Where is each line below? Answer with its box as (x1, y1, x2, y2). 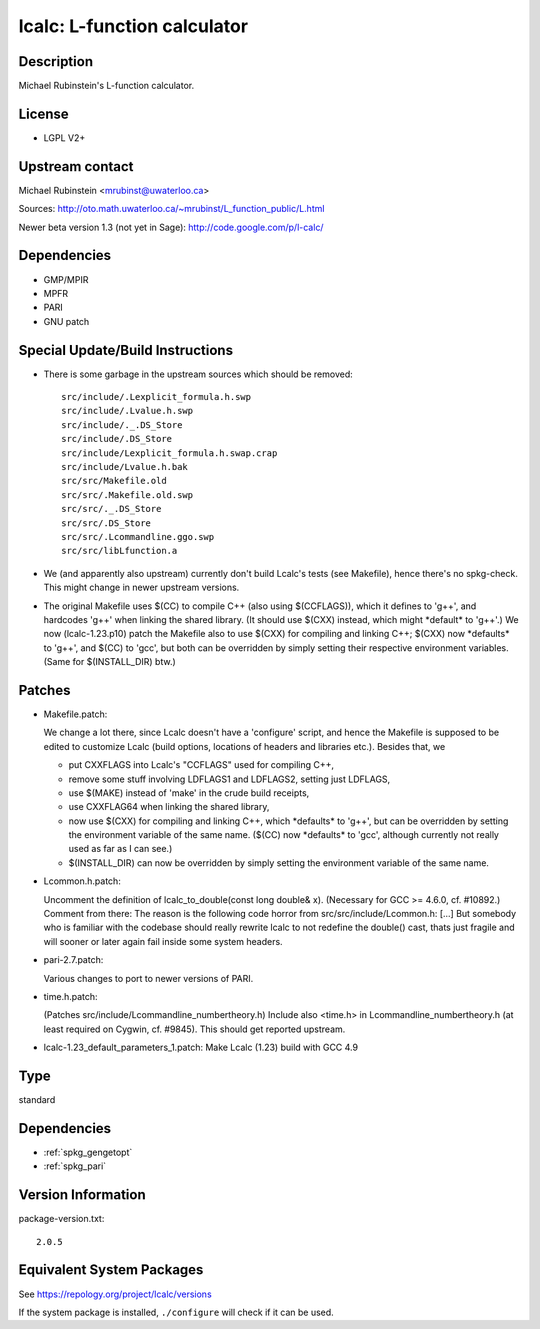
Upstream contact (18, 158, 134, 175)
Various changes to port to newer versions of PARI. (43, 972, 254, 984)
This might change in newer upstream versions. (43, 581, 240, 594)
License (18, 105, 69, 122)
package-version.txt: (18, 1213, 105, 1225)
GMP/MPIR (43, 273, 89, 285)
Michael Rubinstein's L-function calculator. (18, 80, 195, 92)
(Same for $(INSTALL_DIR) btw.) (43, 656, 177, 668)
